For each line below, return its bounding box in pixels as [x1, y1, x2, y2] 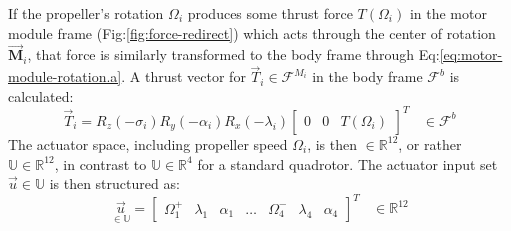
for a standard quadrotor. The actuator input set [197, 153, 498, 174]
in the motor [409, 3, 487, 23]
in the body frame [312, 66, 423, 87]
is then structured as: [49, 173, 180, 194]
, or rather [398, 133, 462, 154]
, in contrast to [54, 153, 147, 174]
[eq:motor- [439, 44, 503, 65]
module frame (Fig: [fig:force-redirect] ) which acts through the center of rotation [8, 22, 496, 43]
